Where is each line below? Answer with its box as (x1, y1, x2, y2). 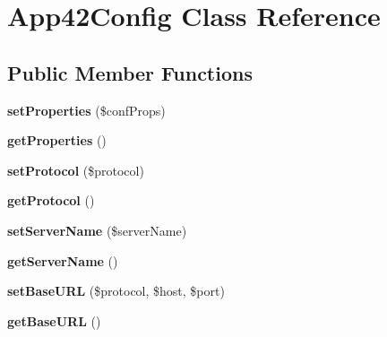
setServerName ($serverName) (7, 220, 187, 239)
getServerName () (7, 251, 118, 270)
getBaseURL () (7, 311, 101, 330)
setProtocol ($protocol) (7, 160, 144, 179)
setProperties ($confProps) (7, 100, 166, 119)
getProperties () (7, 131, 107, 150)
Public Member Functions (7, 58, 253, 86)
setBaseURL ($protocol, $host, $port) (7, 281, 225, 300)
